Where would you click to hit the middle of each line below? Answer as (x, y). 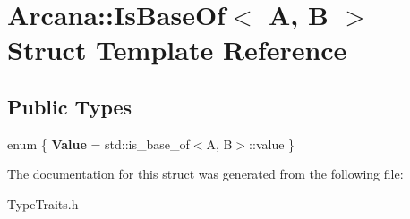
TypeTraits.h (43, 203)
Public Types (70, 106)
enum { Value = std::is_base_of (98, 143)
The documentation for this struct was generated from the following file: (205, 174)
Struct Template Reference (177, 50)
